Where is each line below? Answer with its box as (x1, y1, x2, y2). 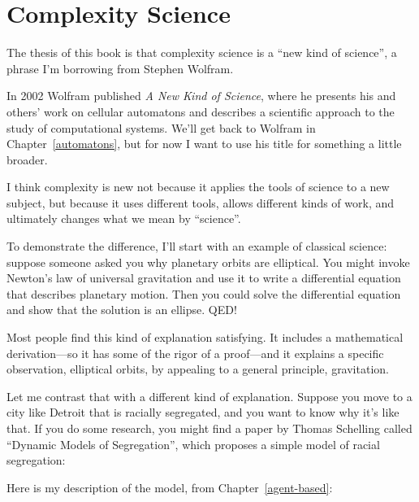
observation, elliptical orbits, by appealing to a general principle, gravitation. (6, 360, 389, 378)
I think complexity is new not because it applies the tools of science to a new (6, 178, 390, 195)
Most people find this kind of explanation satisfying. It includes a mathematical (6, 329, 404, 346)
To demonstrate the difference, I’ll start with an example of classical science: (6, 238, 387, 255)
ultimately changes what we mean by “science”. (6, 210, 241, 227)
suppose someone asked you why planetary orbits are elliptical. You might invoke (6, 253, 410, 270)
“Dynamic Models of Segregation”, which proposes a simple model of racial (6, 435, 380, 452)
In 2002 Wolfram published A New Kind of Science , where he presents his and (6, 87, 396, 104)
